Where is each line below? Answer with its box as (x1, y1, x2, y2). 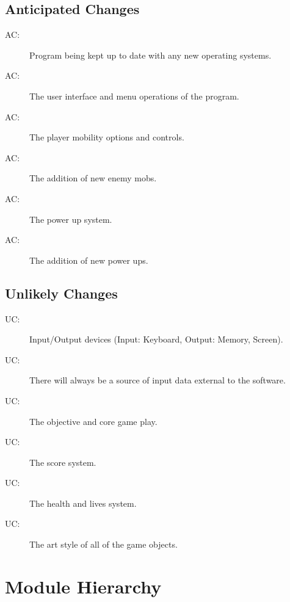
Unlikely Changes (5, 283, 118, 302)
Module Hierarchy (5, 573, 162, 598)
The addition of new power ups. (29, 253, 148, 266)
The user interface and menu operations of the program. (29, 89, 239, 102)
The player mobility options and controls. (29, 131, 184, 143)
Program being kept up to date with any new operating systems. (29, 48, 272, 61)
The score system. (29, 455, 96, 468)
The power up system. (29, 212, 112, 225)
